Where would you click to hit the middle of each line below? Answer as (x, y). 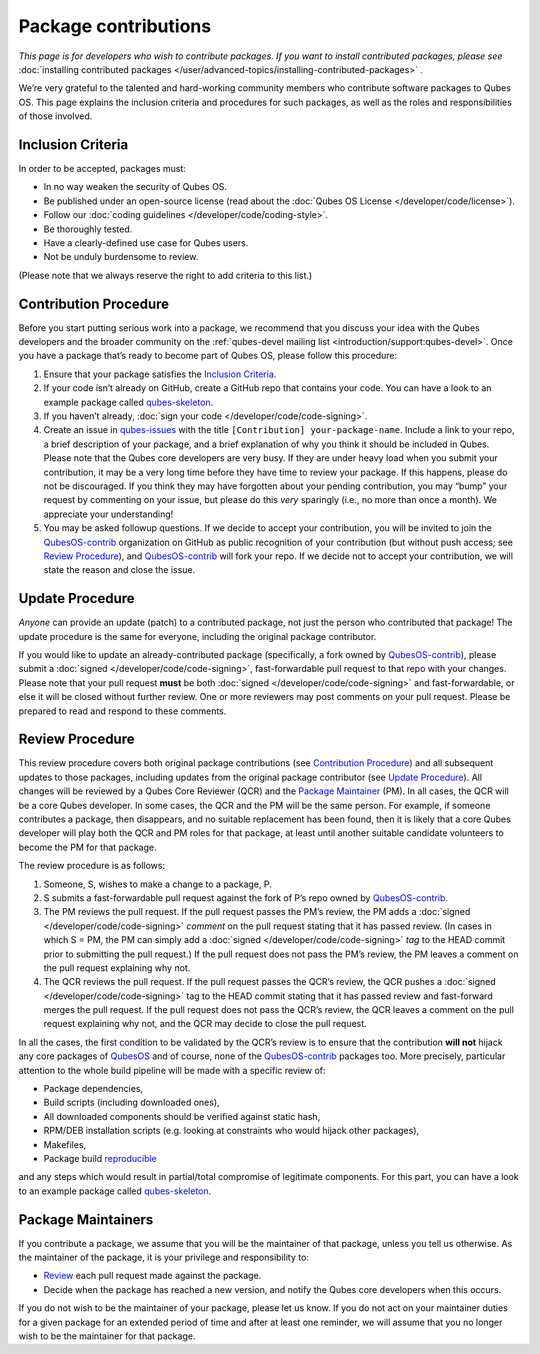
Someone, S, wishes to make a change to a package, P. (157, 884)
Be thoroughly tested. (88, 229)
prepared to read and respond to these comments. (122, 711)
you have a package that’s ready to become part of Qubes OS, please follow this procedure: (208, 356)
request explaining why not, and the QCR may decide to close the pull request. (205, 1024)
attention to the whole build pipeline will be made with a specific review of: (172, 1070)
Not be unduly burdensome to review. (121, 257)
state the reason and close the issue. (119, 570)
